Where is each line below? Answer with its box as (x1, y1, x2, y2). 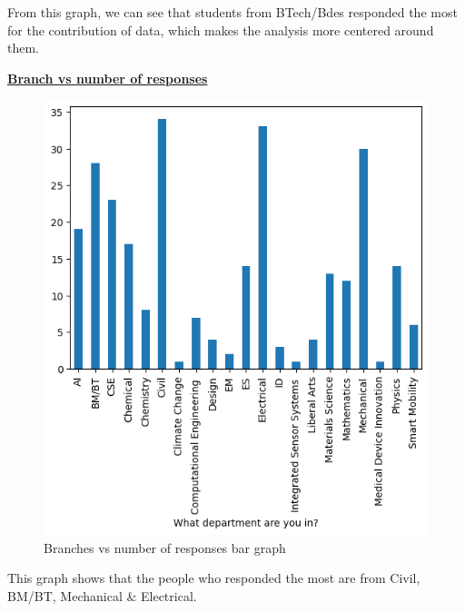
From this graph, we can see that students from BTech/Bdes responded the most (7, 3, 458, 21)
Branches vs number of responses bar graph (44, 538, 286, 557)
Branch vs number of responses (7, 68, 208, 87)
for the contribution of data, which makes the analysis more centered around (7, 20, 434, 39)
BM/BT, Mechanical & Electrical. (7, 586, 197, 605)
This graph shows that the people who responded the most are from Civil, (7, 568, 420, 587)
